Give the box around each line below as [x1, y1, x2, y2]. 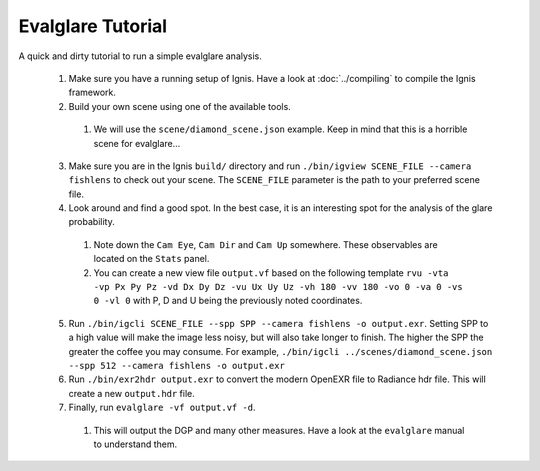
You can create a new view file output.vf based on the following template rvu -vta [93, 266, 449, 279]
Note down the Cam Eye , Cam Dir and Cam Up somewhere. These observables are [93, 238, 439, 250]
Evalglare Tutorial [18, 15, 168, 37]
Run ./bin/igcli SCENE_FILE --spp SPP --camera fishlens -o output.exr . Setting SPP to [68, 317, 489, 329]
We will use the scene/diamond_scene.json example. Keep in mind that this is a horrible [93, 123, 468, 135]
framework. [68, 86, 117, 99]
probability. [68, 216, 115, 228]
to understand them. [93, 438, 178, 450]
